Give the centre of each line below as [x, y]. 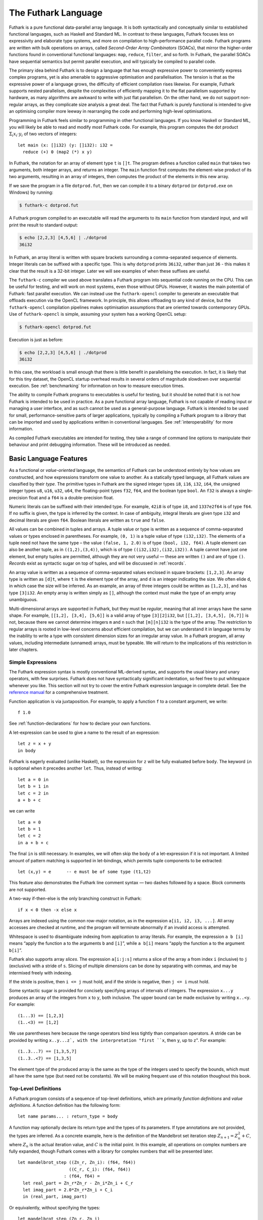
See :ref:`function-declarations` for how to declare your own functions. [80, 723]
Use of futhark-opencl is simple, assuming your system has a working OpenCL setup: [98, 314]
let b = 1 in [33, 786]
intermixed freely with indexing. [41, 973]
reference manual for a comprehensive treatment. [59, 692]
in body [27, 751]
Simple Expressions [33, 662]
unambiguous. [23, 600]
